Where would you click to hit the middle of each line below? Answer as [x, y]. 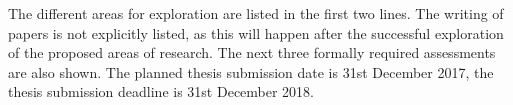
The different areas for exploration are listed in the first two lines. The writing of [256, 13]
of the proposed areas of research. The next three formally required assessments [252, 52]
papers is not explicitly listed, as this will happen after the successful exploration [256, 32]
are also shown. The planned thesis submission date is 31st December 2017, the [251, 71]
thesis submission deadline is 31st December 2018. [161, 91]
